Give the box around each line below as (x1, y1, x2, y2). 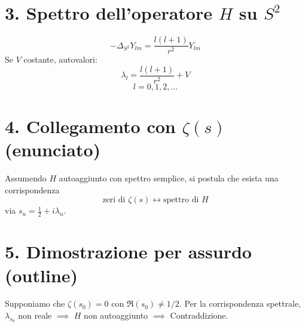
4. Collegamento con (5, 114, 176, 138)
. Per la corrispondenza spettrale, (179, 297, 301, 310)
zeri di (102, 196, 126, 205)
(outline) (5, 263, 78, 287)
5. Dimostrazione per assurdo (5, 239, 252, 264)
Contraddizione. (170, 309, 228, 322)
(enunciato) (5, 137, 101, 162)
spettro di (163, 196, 199, 205)
